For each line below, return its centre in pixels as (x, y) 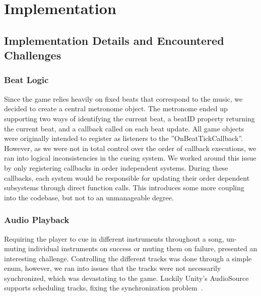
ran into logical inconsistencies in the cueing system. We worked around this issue (130, 158)
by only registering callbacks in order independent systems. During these (116, 167)
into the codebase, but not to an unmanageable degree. (89, 197)
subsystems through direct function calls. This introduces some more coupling (124, 188)
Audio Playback (37, 220)
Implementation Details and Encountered (114, 40)
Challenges (33, 55)
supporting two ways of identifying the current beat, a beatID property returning (129, 118)
